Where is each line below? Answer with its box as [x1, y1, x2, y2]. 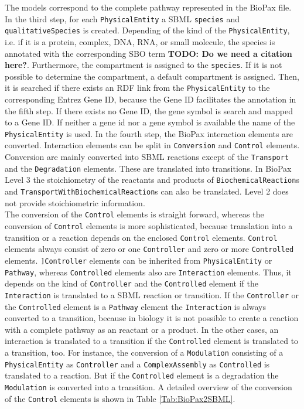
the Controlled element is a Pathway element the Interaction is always [5, 300, 267, 312]
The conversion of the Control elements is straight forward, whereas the [5, 208, 264, 220]
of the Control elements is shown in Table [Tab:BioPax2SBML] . [5, 392, 235, 404]
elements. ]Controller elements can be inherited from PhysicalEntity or [5, 254, 272, 266]
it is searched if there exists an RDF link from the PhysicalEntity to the [5, 81, 270, 94]
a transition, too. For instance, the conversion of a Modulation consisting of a [5, 346, 283, 359]
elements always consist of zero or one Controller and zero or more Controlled [5, 243, 294, 255]
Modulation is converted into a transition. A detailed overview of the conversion [5, 381, 292, 393]
